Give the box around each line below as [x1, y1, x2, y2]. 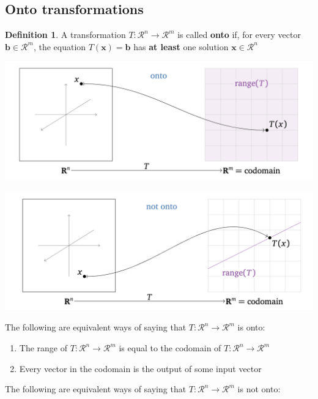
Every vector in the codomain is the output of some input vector [19, 362, 262, 375]
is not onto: [237, 382, 281, 395]
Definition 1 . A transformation [5, 28, 126, 41]
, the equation [33, 40, 86, 53]
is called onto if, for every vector [177, 28, 301, 41]
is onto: [237, 321, 265, 334]
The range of [19, 341, 68, 354]
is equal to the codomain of [119, 341, 221, 354]
